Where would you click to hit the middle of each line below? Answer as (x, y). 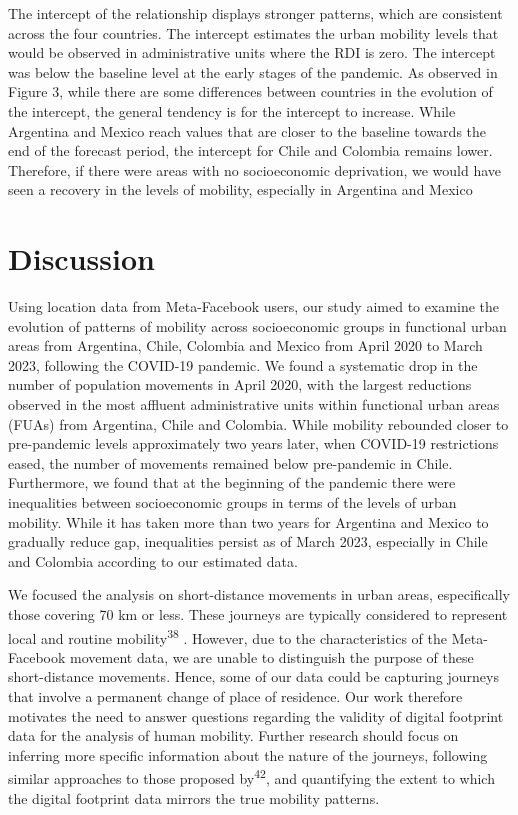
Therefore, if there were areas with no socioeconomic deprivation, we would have (255, 169)
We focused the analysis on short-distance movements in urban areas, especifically (259, 594)
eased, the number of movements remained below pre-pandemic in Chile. (230, 462)
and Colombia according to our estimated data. (153, 560)
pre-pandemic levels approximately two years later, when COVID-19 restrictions (253, 443)
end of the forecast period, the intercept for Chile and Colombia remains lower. (250, 150)
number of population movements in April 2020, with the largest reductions (240, 384)
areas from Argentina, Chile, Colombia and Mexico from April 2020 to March (245, 345)
